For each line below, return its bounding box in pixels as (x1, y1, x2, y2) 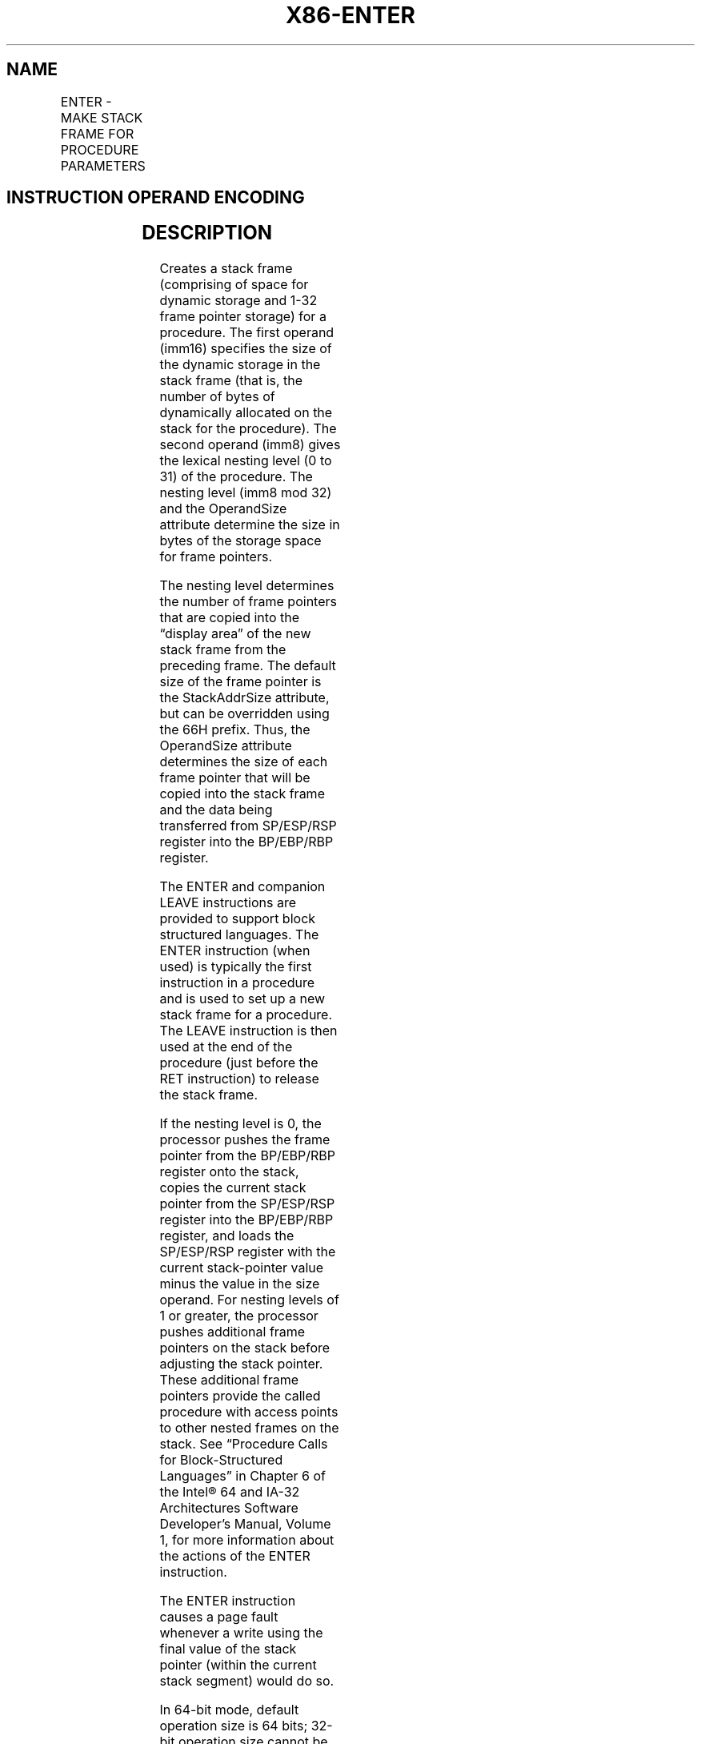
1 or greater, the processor (159, 1308, 318, 1324)
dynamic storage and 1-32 (159, 292, 318, 309)
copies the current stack (159, 1179, 306, 1196)
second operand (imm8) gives (159, 436, 341, 453)
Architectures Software (159, 1500, 298, 1517)
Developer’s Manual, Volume (159, 1516, 331, 1533)
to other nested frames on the (159, 1420, 339, 1437)
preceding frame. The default (159, 657, 336, 674)
